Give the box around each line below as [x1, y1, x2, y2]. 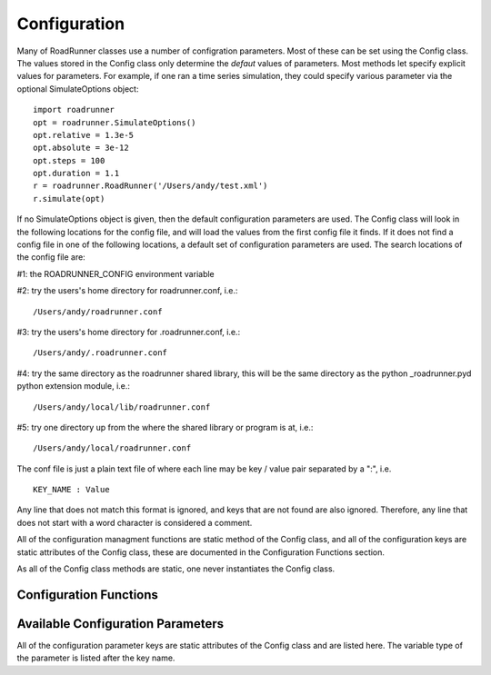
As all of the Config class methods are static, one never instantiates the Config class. [16, 563, 336, 574]
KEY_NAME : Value [33, 484, 110, 495]
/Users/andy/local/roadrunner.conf [33, 443, 192, 453]
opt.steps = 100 [33, 155, 105, 165]
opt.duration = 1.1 [33, 168, 120, 179]
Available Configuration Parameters [16, 616, 225, 631]
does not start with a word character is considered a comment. [16, 517, 253, 528]
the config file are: [16, 252, 85, 263]
